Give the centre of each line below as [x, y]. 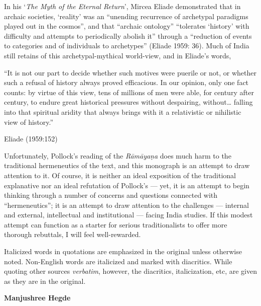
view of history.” [29, 122]
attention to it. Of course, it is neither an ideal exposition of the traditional [120, 175]
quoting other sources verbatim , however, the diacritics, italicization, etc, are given [130, 271]
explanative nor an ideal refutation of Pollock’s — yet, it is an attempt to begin [127, 185]
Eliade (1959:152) [31, 139]
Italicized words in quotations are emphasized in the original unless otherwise [123, 251]
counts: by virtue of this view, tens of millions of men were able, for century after [129, 92]
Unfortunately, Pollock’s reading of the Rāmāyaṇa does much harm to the [118, 155]
